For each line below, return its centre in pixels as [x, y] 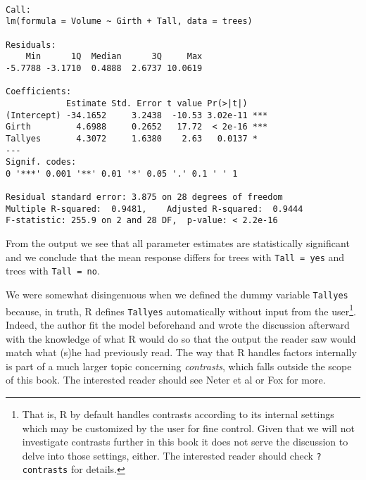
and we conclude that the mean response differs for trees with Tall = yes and [175, 257]
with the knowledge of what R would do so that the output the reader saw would [181, 338]
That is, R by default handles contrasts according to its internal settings [178, 413]
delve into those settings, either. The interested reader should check [168, 455]
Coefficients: [39, 92]
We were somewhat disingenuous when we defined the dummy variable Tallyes [177, 295]
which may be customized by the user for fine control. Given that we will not [188, 428]
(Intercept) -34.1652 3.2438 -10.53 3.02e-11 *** [137, 115]
